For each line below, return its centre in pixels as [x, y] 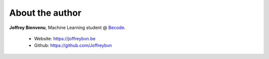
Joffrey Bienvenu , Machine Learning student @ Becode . [67, 28]
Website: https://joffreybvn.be [65, 38]
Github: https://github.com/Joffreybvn [73, 45]
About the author [45, 13]
